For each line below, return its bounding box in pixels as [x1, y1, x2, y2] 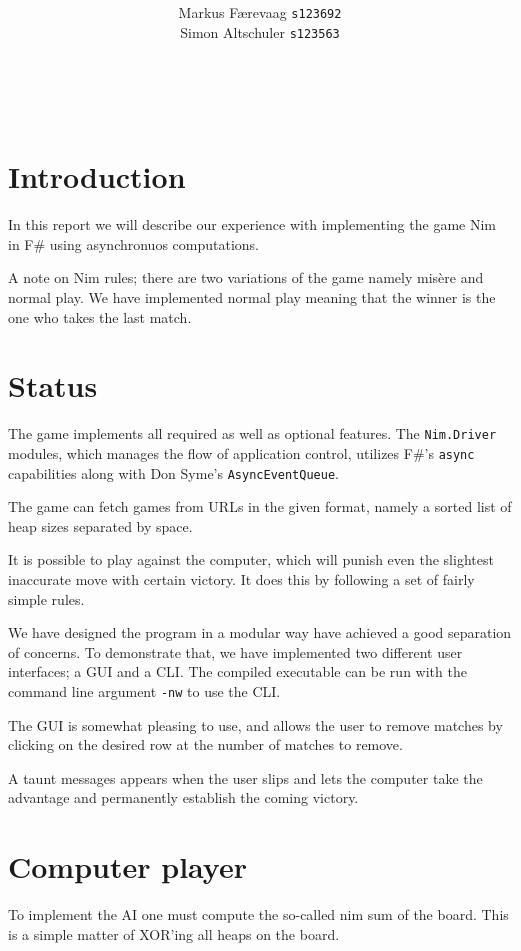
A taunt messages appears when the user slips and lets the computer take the [8, 767, 483, 788]
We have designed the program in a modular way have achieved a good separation [8, 622, 512, 643]
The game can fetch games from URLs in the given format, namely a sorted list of [8, 496, 512, 517]
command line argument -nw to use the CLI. [8, 680, 281, 701]
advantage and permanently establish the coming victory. [8, 787, 359, 808]
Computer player [8, 846, 247, 887]
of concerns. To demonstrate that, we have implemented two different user [8, 641, 463, 662]
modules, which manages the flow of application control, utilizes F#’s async [8, 442, 475, 463]
